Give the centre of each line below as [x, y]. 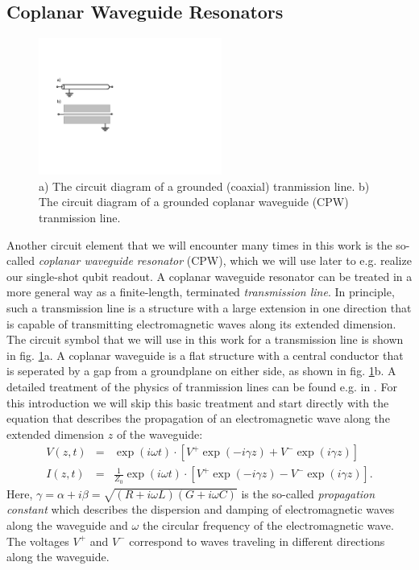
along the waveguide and [67, 525]
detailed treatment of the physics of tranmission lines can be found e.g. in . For [202, 386]
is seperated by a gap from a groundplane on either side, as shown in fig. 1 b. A [201, 371]
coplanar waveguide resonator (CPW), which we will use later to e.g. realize [225, 260]
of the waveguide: [160, 434]
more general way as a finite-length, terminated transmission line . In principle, [201, 292]
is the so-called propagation [308, 493]
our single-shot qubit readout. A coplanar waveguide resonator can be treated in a [209, 276]
